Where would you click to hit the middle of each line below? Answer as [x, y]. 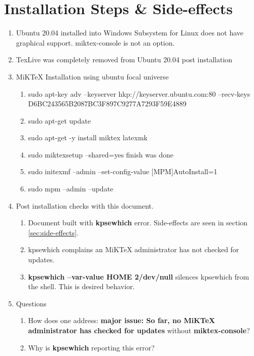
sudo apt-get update [59, 120]
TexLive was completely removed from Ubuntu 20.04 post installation [124, 60]
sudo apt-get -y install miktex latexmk [88, 137]
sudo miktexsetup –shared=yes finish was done [101, 154]
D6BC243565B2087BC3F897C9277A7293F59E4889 [107, 104]
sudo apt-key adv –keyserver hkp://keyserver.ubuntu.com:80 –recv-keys [139, 93]
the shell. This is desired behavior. [81, 286]
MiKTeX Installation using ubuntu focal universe [92, 76]
